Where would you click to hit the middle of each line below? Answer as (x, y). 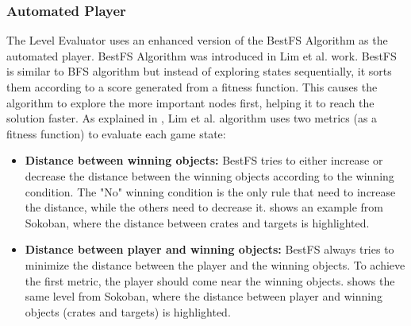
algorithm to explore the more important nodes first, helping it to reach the (190, 102)
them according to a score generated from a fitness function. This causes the (192, 87)
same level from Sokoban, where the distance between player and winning (204, 296)
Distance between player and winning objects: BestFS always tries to (209, 249)
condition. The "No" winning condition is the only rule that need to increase (210, 191)
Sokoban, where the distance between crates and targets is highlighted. (197, 222)
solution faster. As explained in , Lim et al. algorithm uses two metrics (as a (192, 118)
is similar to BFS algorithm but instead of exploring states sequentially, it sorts (199, 71)
